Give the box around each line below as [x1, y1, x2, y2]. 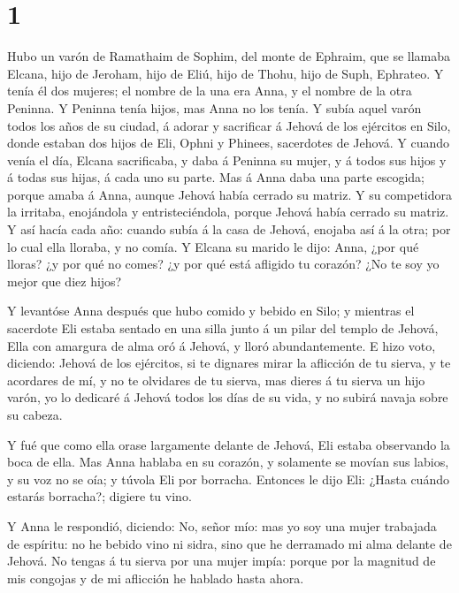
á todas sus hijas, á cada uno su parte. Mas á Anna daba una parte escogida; [7, 168, 425, 186]
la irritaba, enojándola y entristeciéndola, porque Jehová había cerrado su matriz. [7, 202, 449, 221]
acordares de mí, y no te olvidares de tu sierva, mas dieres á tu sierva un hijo [7, 370, 425, 389]
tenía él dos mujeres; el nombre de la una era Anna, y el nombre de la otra [7, 81, 412, 100]
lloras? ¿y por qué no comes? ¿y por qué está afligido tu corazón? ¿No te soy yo [7, 255, 440, 273]
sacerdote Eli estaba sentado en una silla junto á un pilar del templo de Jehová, [7, 319, 439, 338]
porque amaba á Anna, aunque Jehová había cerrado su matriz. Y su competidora [7, 185, 453, 203]
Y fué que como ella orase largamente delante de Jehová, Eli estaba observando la [7, 435, 450, 453]
